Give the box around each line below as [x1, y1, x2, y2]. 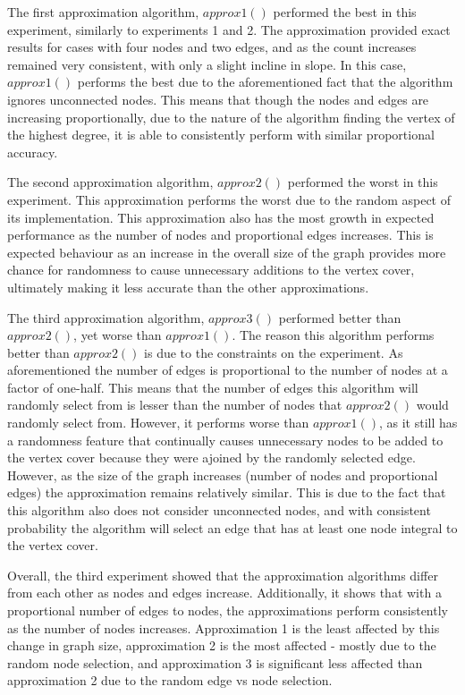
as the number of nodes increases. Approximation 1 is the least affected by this [7, 618, 440, 637]
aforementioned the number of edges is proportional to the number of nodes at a [7, 360, 448, 379]
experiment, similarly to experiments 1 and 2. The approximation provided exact [7, 20, 451, 38]
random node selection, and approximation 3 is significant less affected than [7, 653, 423, 672]
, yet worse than [73, 326, 162, 344]
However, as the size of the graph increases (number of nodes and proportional [7, 465, 438, 484]
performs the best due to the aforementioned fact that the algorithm [77, 72, 453, 91]
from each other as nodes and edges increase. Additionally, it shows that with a [7, 583, 442, 602]
